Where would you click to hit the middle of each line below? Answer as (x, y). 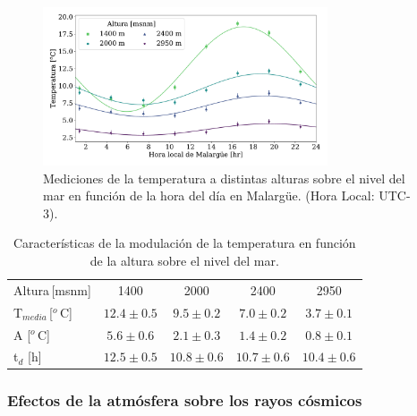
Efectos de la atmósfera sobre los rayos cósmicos (185, 400)
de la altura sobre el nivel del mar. (184, 260)
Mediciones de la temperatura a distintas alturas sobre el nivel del (224, 178)
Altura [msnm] (52, 289)
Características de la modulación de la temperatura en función (185, 243)
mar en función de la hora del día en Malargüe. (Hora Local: (209, 195)
